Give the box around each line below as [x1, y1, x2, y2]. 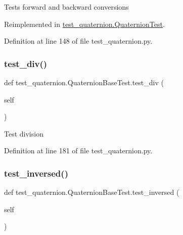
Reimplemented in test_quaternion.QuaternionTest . [4, 18, 165, 29]
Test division [4, 128, 43, 139]
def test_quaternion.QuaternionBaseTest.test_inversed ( [4, 187, 179, 197]
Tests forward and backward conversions [4, 2, 129, 12]
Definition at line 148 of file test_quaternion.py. [4, 36, 153, 46]
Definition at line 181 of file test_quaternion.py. [4, 145, 153, 156]
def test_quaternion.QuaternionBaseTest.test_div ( [4, 77, 164, 87]
